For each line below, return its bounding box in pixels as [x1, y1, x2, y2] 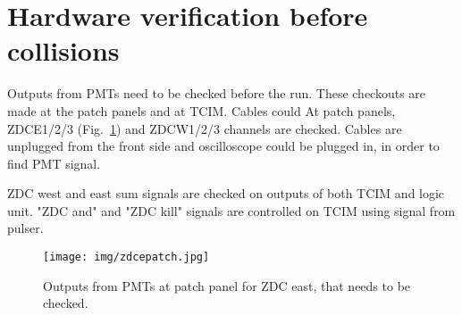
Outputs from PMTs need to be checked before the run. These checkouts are [7, 84, 426, 103]
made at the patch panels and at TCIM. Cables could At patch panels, [7, 101, 396, 120]
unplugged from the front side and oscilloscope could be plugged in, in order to [7, 137, 440, 155]
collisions [7, 32, 120, 69]
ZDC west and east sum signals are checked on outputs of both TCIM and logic [7, 184, 445, 203]
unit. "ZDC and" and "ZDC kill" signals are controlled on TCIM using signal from [7, 201, 456, 220]
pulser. [7, 219, 44, 237]
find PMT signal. [7, 153, 101, 172]
